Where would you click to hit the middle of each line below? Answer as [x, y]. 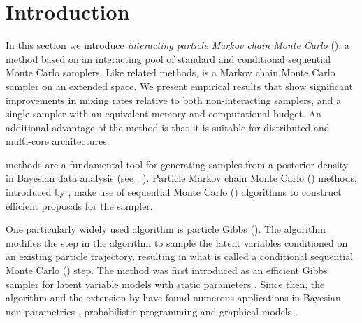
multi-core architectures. [58, 141]
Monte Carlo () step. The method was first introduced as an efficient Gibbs [167, 270]
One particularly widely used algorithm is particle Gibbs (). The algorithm [166, 229]
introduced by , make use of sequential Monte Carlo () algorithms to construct [174, 192]
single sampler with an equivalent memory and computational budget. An [164, 114]
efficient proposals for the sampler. [79, 205]
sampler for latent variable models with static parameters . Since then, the [165, 283]
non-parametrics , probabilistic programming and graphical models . [152, 311]
